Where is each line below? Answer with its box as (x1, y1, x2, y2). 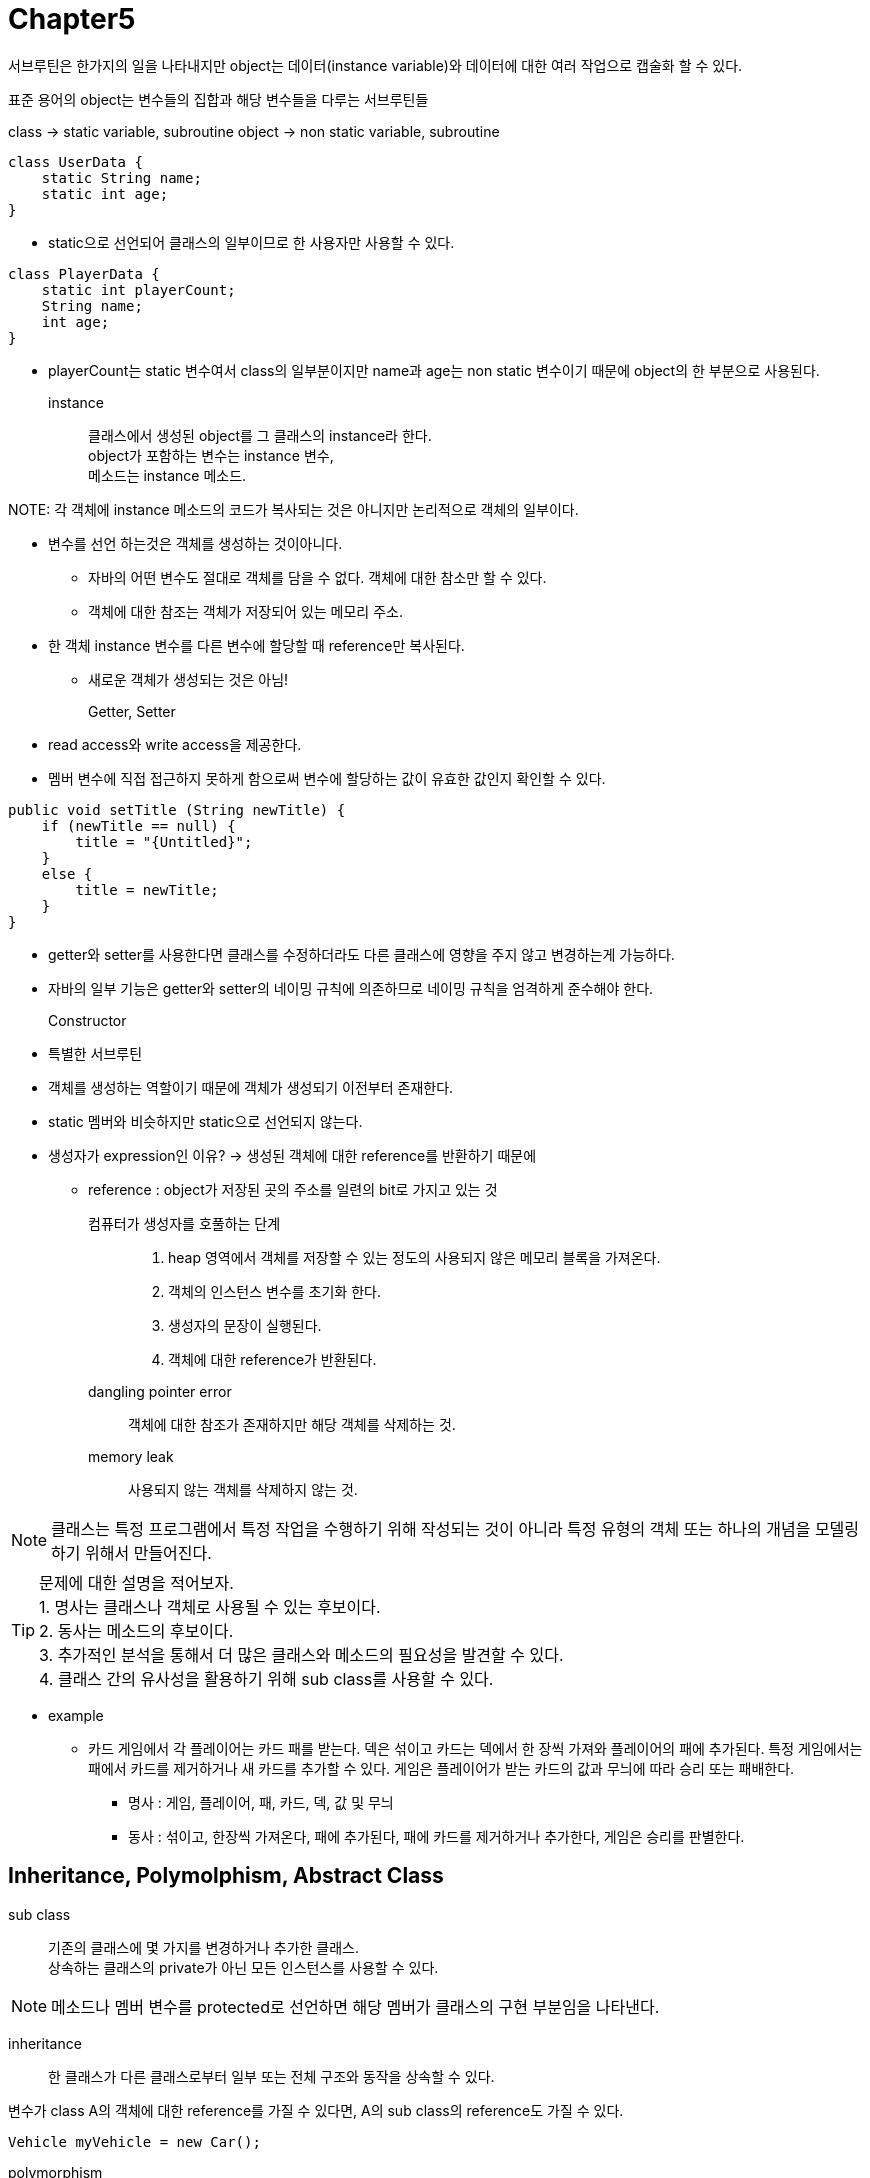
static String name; (41, 169, 202, 186)
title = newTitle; (75, 881, 219, 898)
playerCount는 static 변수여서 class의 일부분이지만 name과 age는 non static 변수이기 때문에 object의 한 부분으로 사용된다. (48, 361, 820, 379)
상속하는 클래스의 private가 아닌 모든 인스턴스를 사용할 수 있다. (48, 1958, 439, 1976)
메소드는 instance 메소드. (88, 466, 247, 484)
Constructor (48, 1011, 127, 1029)
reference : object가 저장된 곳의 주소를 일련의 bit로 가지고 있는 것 (88, 1180, 498, 1198)
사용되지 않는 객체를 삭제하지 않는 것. (128, 1480, 358, 1498)
